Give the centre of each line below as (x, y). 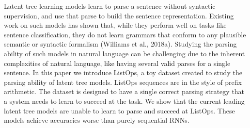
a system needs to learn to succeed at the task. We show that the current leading (124, 101)
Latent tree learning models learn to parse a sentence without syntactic (110, 6)
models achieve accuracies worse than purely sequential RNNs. (97, 120)
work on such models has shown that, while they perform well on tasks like (115, 25)
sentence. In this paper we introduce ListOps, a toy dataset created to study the (123, 72)
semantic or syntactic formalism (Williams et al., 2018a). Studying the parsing (120, 44)
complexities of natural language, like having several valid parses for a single (117, 63)
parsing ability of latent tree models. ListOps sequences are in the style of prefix (123, 82)
